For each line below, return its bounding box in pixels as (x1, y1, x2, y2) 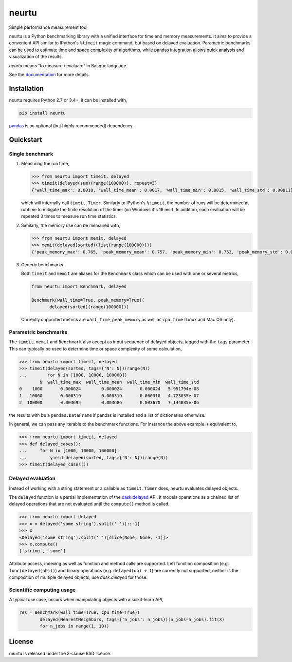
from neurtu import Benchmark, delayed (31, 283, 127, 289)
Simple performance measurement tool (9, 24, 88, 30)
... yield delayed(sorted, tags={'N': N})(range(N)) (19, 455, 168, 460)
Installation (9, 84, 44, 93)
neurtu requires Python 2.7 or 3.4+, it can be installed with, (9, 97, 128, 103)
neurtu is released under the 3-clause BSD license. (9, 650, 111, 656)
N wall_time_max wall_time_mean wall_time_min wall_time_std (39, 379, 199, 385)
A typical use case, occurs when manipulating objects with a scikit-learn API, (9, 597, 164, 603)
